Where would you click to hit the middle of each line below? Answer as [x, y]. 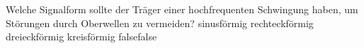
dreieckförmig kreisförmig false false [81, 37]
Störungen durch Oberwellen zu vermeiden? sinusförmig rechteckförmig [160, 23]
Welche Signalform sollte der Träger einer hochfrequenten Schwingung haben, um [182, 9]
